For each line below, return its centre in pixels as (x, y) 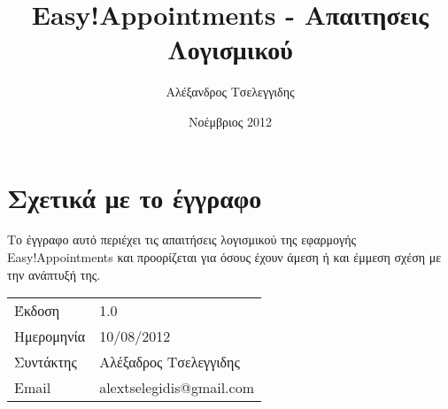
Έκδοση (37, 311)
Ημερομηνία (50, 336)
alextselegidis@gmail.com (177, 388)
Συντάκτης (46, 362)
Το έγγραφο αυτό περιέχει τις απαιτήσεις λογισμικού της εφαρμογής (182, 239)
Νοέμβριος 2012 (230, 121)
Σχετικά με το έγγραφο (135, 197)
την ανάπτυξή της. (54, 274)
